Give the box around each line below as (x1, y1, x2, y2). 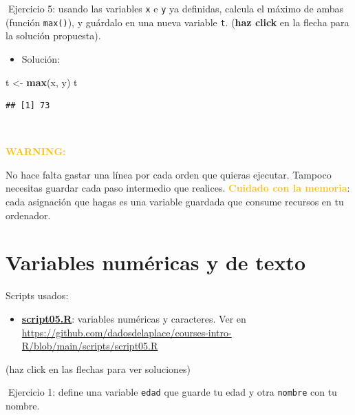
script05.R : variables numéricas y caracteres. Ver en (21, 311, 246, 325)
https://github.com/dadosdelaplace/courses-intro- (21, 325, 232, 339)
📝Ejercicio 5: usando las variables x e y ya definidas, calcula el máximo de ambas (6, 1, 343, 15)
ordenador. (6, 207, 51, 222)
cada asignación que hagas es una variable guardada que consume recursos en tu (6, 194, 344, 209)
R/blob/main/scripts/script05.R (21, 338, 158, 353)
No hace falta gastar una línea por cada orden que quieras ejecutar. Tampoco (6, 167, 332, 181)
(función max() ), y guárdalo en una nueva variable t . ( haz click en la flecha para (6, 14, 349, 29)
